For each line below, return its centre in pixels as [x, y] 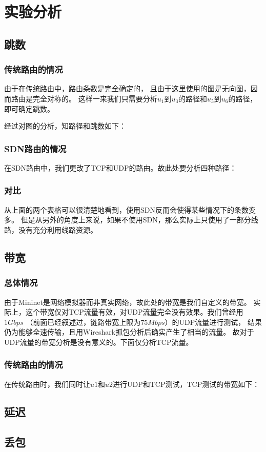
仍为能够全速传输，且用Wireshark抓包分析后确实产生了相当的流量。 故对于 [129, 332]
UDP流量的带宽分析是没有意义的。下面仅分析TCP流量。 [99, 342]
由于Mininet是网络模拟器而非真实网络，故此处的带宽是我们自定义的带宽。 [128, 302]
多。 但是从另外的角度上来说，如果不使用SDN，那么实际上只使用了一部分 [128, 220]
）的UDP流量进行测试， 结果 [213, 322]
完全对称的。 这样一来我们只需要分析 [95, 98]
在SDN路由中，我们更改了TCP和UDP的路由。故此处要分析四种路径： [120, 167]
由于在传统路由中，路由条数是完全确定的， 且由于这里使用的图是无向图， [127, 88]
